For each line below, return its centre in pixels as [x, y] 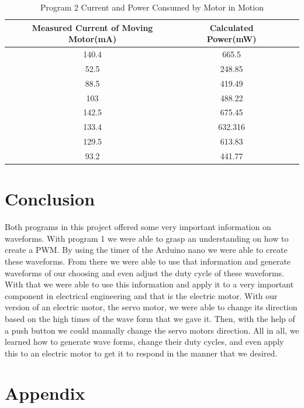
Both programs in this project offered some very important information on [138, 227]
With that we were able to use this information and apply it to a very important [149, 284]
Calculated [232, 27]
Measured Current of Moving [92, 27]
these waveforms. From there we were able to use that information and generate [148, 261]
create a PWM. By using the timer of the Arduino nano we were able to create [146, 250]
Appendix [45, 393]
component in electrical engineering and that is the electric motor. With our [141, 295]
